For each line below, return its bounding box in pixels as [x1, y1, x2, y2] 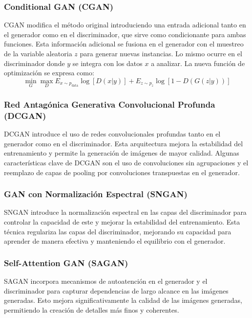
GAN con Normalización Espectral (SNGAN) [4, 188, 188, 200]
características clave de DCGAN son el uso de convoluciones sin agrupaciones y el [4, 157, 249, 167]
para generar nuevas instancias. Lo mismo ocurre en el [80, 48, 242, 58]
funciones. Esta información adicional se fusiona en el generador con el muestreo [4, 39, 244, 49]
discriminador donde [4, 58, 65, 68]
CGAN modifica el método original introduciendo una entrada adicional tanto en [4, 20, 246, 30]
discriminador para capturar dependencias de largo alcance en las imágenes [4, 285, 229, 295]
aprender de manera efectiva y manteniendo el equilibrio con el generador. [4, 236, 226, 246]
